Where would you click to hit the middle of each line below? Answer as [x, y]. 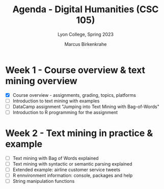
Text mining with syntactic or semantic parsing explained [72, 164]
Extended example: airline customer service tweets [66, 170]
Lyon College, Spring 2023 [86, 34]
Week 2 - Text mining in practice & [79, 133]
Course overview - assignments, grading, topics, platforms [74, 95]
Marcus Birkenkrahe [86, 44]
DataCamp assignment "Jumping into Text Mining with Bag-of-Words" [86, 106]
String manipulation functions [44, 181]
